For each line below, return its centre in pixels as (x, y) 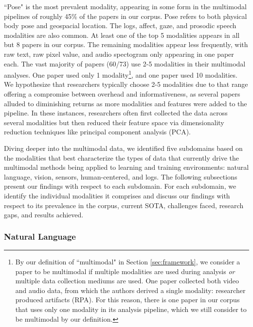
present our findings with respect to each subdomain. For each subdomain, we (120, 186)
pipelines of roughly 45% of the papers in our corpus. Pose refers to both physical (126, 16)
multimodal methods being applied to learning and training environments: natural (126, 167)
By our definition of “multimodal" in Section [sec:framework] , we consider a (128, 261)
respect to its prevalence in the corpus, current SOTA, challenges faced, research (124, 205)
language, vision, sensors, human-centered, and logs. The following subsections (121, 176)
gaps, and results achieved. (44, 215)
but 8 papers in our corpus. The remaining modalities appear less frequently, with (126, 44)
